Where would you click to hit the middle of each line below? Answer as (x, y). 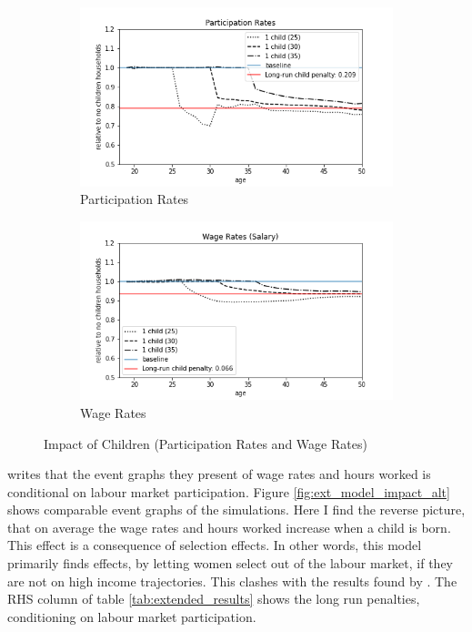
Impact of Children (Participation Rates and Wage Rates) (206, 443)
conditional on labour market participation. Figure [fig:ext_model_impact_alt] (229, 491)
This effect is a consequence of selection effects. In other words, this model (215, 545)
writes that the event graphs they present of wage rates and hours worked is (219, 474)
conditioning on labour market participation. (132, 616)
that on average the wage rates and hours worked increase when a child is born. (229, 527)
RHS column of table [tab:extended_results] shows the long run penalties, (214, 599)
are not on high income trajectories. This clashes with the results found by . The (232, 581)
